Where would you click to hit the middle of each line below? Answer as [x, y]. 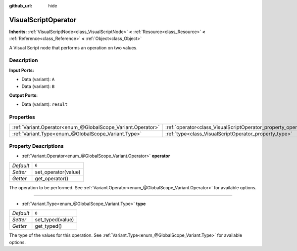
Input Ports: [22, 70]
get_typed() [48, 226]
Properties [22, 117]
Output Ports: [24, 95]
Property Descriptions [36, 146]
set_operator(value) [58, 172]
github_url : [21, 6]
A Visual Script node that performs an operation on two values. [74, 47]
